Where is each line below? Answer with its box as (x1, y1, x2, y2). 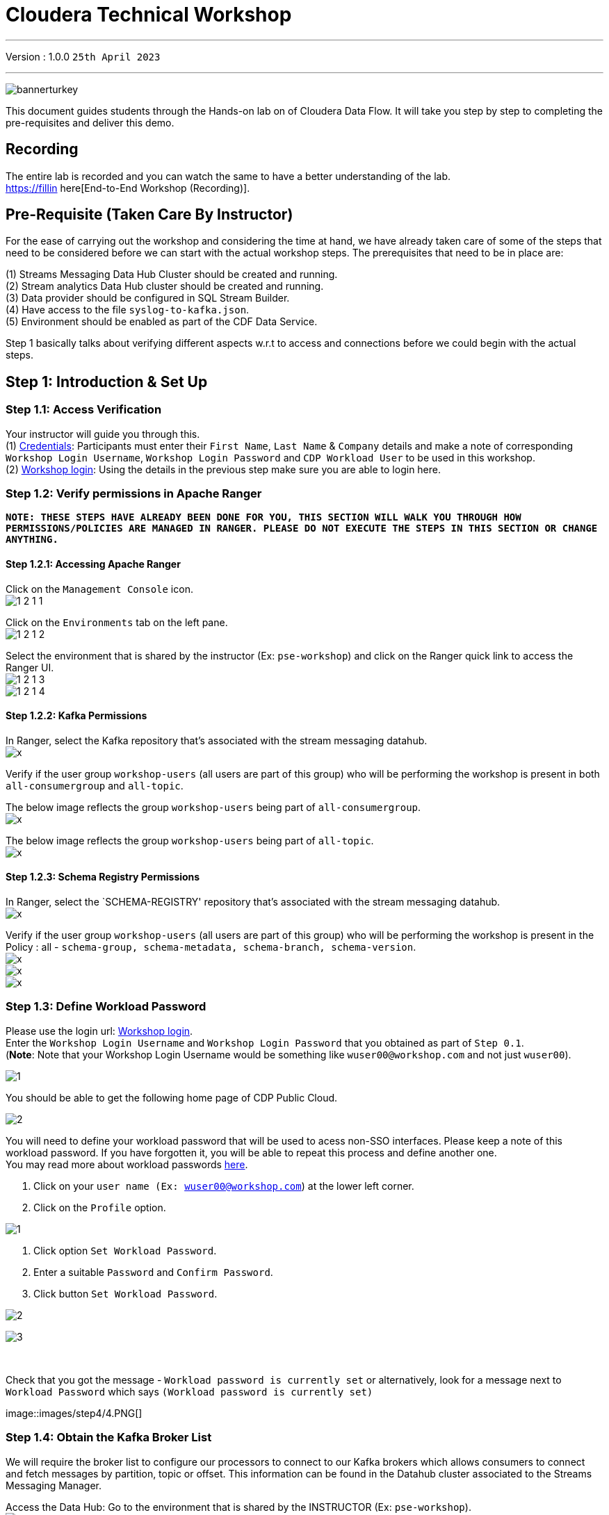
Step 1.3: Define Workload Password (6, 999, 206, 1014)
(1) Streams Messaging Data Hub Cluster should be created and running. (6, 268, 338, 281)
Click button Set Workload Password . (33, 1287, 218, 1300)
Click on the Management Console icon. (6, 582, 193, 595)
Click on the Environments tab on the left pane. (6, 616, 228, 628)
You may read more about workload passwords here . (6, 1158, 248, 1170)
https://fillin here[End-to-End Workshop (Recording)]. (6, 181, 250, 194)
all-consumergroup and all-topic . (6, 779, 184, 792)
